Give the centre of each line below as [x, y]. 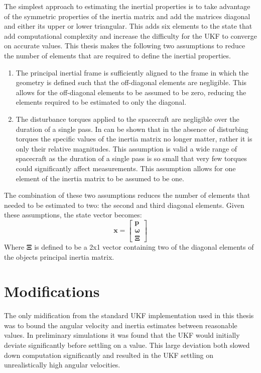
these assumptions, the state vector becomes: [73, 215]
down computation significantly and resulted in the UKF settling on [109, 355]
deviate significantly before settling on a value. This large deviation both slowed [127, 345]
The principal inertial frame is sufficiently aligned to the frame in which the [132, 72]
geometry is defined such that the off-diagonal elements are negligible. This [131, 82]
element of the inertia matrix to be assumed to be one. [100, 178]
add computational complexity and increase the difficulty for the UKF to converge [130, 35]
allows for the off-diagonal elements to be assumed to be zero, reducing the [131, 92]
